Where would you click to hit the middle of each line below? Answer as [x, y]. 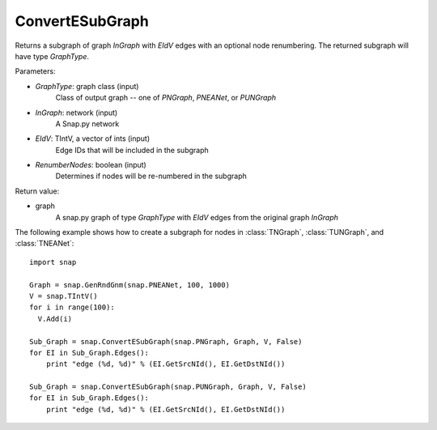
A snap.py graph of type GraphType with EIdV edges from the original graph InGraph [197, 217]
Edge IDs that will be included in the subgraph [132, 150]
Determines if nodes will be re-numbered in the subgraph [151, 176]
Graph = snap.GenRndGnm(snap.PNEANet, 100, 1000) [130, 285]
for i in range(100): [72, 307]
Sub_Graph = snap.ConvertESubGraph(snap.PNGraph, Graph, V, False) [166, 341]
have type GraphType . [52, 56]
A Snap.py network [87, 123]
